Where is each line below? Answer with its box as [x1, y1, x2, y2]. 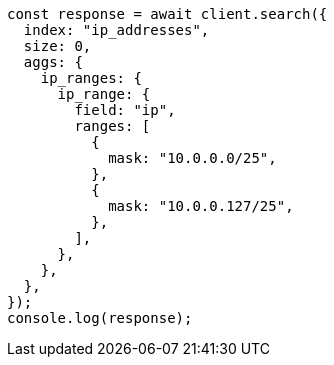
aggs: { [23, 54, 83, 70]
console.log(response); [7, 310, 193, 326]
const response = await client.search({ [7, 6, 328, 22]
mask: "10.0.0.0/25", [108, 150, 277, 166]
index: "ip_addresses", [23, 22, 210, 38]
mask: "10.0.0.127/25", [108, 198, 294, 214]
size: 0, [23, 38, 92, 54]
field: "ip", [74, 102, 176, 118]
